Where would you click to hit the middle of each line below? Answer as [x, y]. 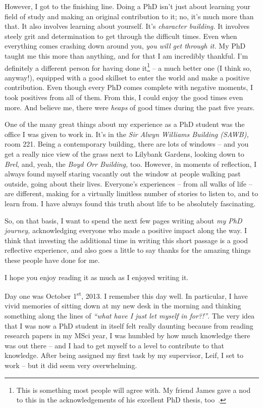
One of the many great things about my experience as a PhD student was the [125, 124]
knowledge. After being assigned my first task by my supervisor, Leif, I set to [124, 355]
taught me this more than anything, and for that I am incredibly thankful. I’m [126, 55]
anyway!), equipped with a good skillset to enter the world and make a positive [127, 77]
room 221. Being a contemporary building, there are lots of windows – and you [127, 144]
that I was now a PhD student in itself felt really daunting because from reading [129, 325]
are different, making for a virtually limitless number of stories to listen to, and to [131, 193]
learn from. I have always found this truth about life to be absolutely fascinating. [130, 203]
